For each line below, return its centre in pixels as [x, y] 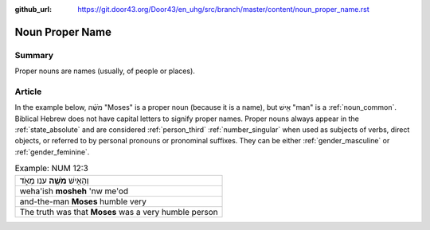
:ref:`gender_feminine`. [52, 152]
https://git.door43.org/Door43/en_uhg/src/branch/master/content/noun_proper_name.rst [223, 9]
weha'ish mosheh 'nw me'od [74, 191]
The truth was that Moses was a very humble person [119, 212]
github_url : [33, 9]
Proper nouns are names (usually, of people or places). [105, 71]
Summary [34, 55]
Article [28, 92]
